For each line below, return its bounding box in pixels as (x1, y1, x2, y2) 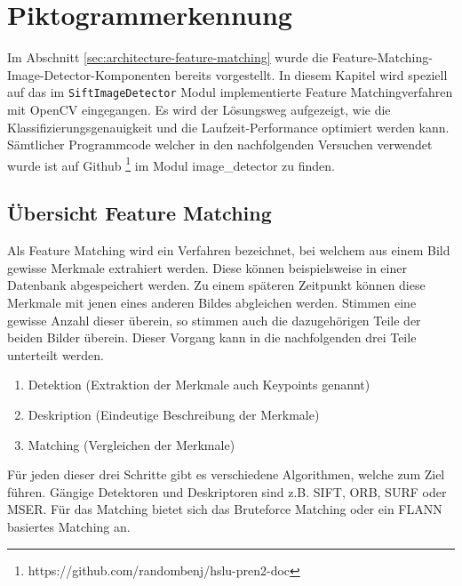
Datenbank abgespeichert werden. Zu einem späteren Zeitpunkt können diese (7, 276, 426, 294)
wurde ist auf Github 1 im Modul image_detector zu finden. (7, 153, 335, 174)
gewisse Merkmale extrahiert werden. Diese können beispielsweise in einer (7, 258, 407, 277)
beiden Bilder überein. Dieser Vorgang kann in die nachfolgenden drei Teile (7, 328, 417, 347)
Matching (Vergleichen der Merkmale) (28, 435, 235, 454)
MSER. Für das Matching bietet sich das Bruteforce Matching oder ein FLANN (7, 500, 442, 518)
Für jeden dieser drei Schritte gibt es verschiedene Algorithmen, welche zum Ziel (7, 465, 445, 484)
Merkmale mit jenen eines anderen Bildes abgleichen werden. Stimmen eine (7, 293, 417, 311)
